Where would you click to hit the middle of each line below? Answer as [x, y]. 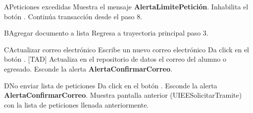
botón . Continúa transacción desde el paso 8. [73, 16]
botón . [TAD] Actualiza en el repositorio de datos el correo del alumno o [115, 59]
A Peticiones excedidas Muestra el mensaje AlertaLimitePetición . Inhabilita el [126, 6]
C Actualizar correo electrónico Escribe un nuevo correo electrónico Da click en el [126, 49]
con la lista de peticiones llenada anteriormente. [76, 104]
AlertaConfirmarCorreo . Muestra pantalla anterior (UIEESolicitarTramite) [123, 95]
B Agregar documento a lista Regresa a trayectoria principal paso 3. [106, 33]
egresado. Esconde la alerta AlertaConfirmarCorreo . [88, 68]
